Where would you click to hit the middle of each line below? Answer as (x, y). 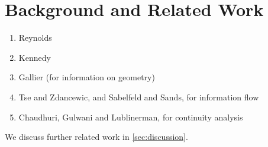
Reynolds (35, 37)
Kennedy (35, 57)
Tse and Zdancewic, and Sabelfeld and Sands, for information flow (139, 97)
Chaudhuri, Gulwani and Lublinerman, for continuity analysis (131, 117)
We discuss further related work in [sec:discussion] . (96, 137)
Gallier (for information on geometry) (87, 77)
